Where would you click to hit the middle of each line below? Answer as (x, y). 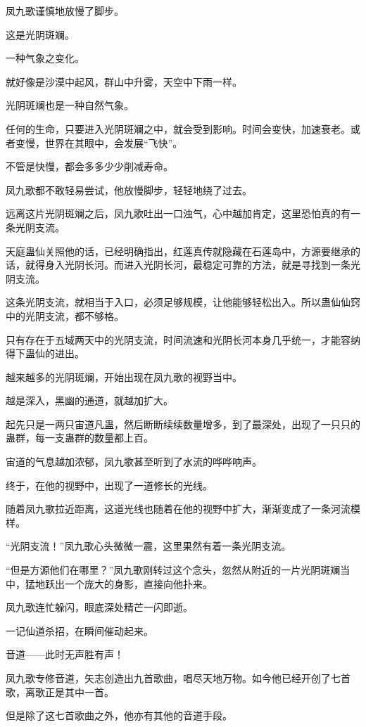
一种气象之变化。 (45, 58)
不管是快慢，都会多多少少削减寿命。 (89, 166)
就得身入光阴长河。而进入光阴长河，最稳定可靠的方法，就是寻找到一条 (188, 265)
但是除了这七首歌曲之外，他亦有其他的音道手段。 (119, 715)
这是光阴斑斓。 (40, 34)
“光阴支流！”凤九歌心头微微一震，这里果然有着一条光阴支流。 (149, 546)
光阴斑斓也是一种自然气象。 (70, 105)
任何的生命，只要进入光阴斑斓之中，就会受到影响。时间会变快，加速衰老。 (178, 128)
